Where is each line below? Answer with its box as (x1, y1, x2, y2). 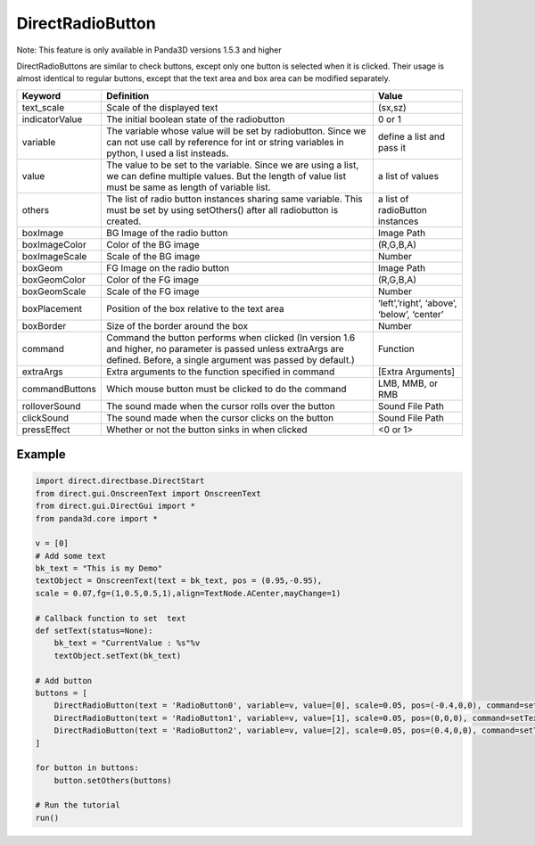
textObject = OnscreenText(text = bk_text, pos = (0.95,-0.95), (35, 576, 323, 586)
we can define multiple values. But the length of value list (105, 169, 347, 182)
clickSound (21, 411, 70, 423)
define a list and (377, 130, 446, 143)
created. (105, 215, 142, 227)
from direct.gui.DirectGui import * (35, 501, 196, 512)
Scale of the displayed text (105, 101, 218, 113)
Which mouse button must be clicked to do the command (105, 382, 347, 395)
